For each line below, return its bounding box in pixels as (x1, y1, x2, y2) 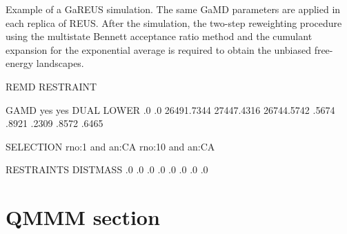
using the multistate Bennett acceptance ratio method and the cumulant (6, 29, 313, 43)
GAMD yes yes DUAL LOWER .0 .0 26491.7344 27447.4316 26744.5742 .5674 (6, 102, 335, 117)
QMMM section (6, 203, 160, 231)
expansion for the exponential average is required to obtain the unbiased (6, 42, 311, 57)
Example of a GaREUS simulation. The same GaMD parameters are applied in (6, 2, 341, 16)
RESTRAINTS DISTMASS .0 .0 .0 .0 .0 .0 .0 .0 (6, 162, 208, 177)
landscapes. (36, 56, 84, 70)
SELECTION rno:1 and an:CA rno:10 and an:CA (6, 139, 215, 153)
